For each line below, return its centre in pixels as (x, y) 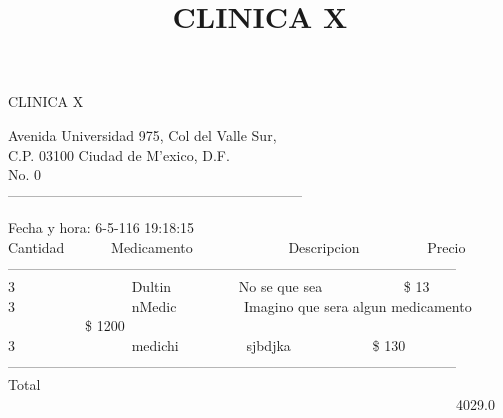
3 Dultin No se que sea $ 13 (219, 286)
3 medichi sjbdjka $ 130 (207, 344)
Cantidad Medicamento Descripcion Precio (237, 246)
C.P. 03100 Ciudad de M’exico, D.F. (119, 154)
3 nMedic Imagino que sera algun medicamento (240, 305)
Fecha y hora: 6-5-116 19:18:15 (101, 227)
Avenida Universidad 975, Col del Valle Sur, (142, 134)
